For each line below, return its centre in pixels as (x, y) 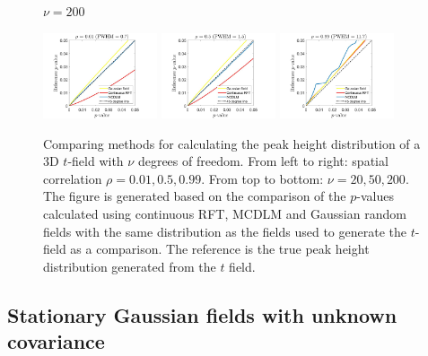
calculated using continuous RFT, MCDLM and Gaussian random (225, 213)
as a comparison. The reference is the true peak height (220, 249)
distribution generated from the (130, 266)
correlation (73, 178)
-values (375, 196)
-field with (96, 161)
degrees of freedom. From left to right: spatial (263, 161)
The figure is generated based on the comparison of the (195, 196)
